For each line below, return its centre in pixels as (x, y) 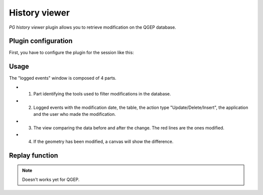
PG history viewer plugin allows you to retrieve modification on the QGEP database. (93, 27)
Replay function (34, 155)
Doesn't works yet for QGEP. (51, 179)
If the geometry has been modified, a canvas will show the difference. (103, 142)
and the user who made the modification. (75, 114)
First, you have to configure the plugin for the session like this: (71, 53)
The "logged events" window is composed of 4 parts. (63, 78)
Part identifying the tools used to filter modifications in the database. (102, 94)
